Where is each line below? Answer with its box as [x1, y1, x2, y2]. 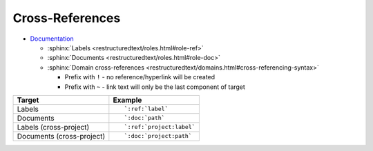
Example [113, 95, 142, 105]
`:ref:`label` [124, 105, 169, 113]
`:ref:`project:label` [124, 123, 196, 131]
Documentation [30, 34, 74, 43]
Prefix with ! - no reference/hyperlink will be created [64, 73, 216, 81]
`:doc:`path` [124, 114, 165, 122]
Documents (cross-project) [17, 131, 106, 141]
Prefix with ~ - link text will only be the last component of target [64, 83, 245, 91]
